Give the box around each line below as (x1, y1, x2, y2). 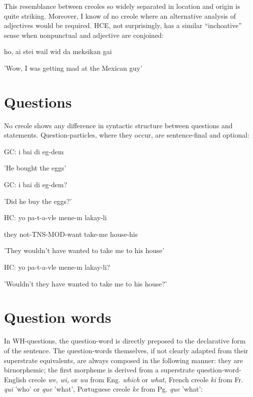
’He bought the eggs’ (4, 163, 66, 173)
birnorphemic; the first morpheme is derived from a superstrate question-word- (4, 365, 242, 375)
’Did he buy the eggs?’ (4, 196, 72, 206)
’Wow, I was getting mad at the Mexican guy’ (4, 62, 142, 73)
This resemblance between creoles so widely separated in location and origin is (4, 1, 240, 11)
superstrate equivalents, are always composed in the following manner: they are (4, 355, 243, 365)
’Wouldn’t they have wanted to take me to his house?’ (4, 278, 167, 288)
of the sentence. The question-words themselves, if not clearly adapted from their (4, 345, 249, 355)
